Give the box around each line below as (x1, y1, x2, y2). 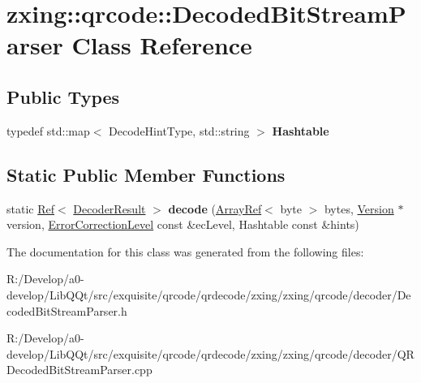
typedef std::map (6, 122, 90, 139)
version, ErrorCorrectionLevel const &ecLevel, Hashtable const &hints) (6, 216, 359, 233)
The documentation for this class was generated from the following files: (6, 243, 364, 260)
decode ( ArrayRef (168, 200, 262, 217)
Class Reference (71, 28, 252, 62)
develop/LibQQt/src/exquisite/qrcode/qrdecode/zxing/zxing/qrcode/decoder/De (6, 286, 411, 303)
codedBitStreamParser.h (6, 302, 127, 319)
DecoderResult (73, 200, 146, 217)
